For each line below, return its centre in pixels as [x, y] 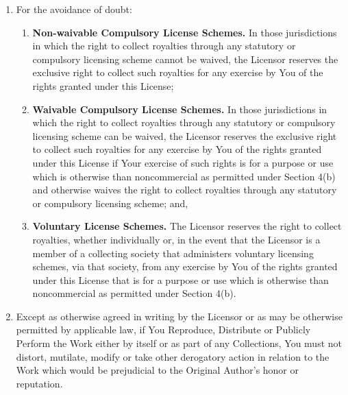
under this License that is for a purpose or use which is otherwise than [181, 279]
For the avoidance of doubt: [74, 9]
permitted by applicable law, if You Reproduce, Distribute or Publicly [163, 330]
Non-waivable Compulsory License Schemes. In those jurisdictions [185, 32]
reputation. [39, 383]
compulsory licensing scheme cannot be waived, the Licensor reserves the [185, 59]
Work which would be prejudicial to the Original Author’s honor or [158, 370]
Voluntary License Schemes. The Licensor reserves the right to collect [187, 226]
